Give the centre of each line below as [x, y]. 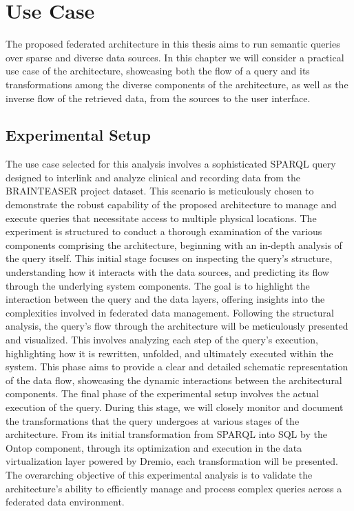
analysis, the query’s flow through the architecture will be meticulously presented [177, 326]
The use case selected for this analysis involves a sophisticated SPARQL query [171, 164]
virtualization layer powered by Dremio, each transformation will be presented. [172, 461]
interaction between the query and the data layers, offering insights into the [165, 299]
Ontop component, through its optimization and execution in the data [154, 447]
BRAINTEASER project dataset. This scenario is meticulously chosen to [160, 191]
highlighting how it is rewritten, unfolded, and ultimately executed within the [169, 353]
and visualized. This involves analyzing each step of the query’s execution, [162, 340]
